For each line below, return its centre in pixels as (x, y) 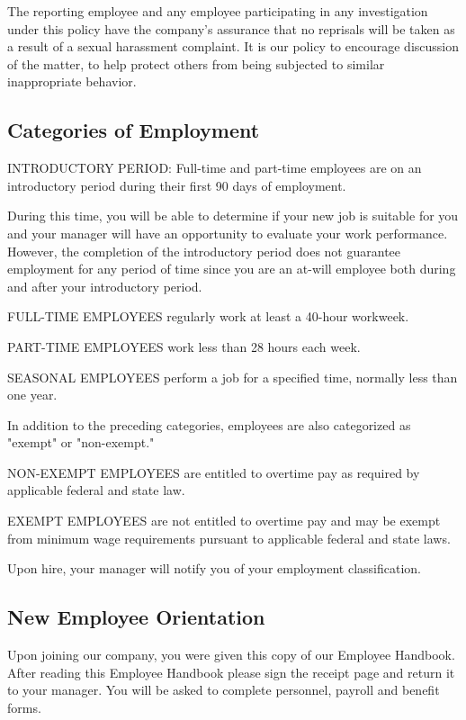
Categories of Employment (134, 130)
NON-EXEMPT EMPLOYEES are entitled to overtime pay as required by (214, 472)
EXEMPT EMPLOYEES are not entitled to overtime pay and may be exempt (224, 521)
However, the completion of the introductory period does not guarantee (204, 251)
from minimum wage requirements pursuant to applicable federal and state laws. (229, 538)
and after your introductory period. (105, 286)
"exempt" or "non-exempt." (81, 442)
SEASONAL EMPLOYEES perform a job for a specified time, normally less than (233, 377)
